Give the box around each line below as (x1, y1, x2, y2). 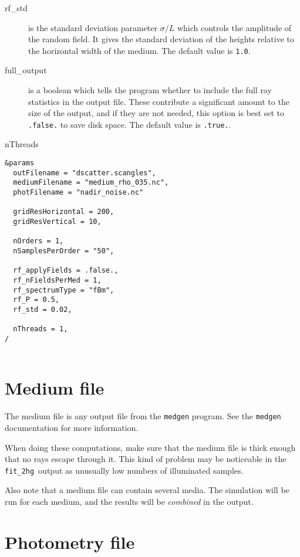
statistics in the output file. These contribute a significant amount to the (28, 95, 289, 107)
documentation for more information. (5, 421, 139, 433)
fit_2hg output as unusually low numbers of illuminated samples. (5, 464, 244, 476)
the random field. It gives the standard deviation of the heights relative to (28, 33, 295, 45)
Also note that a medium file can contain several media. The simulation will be (5, 484, 289, 496)
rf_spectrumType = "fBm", (13, 286, 114, 294)
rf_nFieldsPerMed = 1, (13, 276, 102, 284)
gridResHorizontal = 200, (13, 208, 114, 216)
